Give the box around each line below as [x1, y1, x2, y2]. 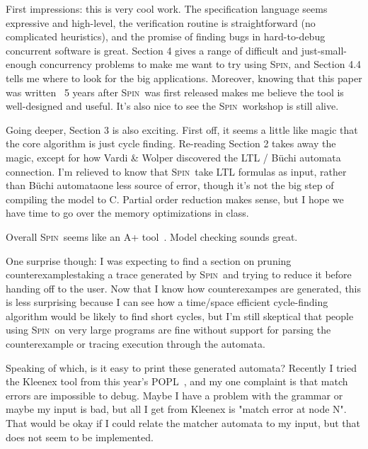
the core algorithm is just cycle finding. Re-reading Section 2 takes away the [6, 136, 336, 151]
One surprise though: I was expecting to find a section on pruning [6, 253, 292, 268]
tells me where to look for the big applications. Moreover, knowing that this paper [6, 70, 362, 85]
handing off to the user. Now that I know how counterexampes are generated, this [6, 280, 362, 295]
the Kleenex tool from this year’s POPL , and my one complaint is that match [6, 374, 348, 389]
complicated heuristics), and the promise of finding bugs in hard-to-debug [6, 29, 326, 44]
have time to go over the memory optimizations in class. [6, 205, 249, 220]
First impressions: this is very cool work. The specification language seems [6, 1, 328, 16]
